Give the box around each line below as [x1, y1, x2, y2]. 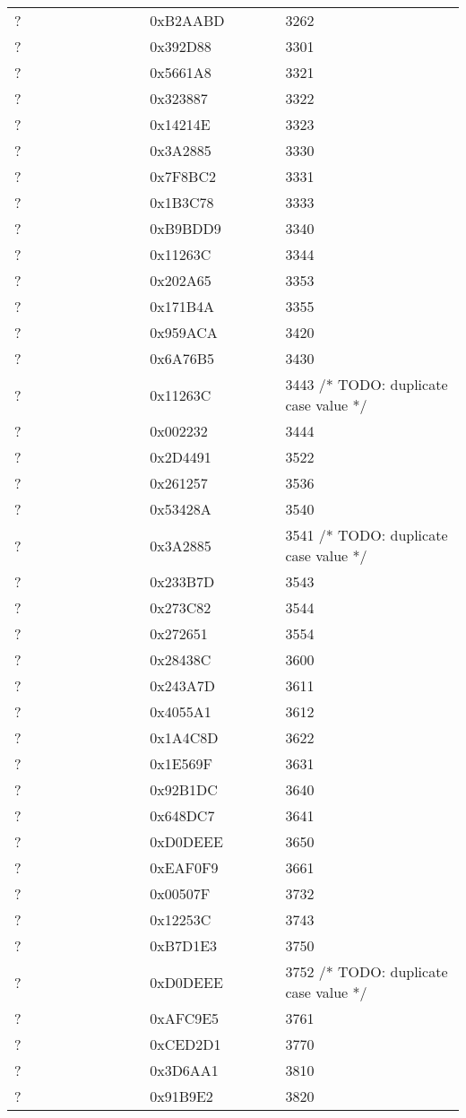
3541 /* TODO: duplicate [285, 524, 448, 545]
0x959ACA [150, 322, 218, 342]
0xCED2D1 [150, 1034, 221, 1054]
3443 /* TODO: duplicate [285, 374, 448, 394]
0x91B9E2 [150, 1086, 213, 1106]
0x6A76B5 [150, 348, 214, 368]
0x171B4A [150, 296, 214, 316]
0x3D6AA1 [150, 1060, 219, 1080]
